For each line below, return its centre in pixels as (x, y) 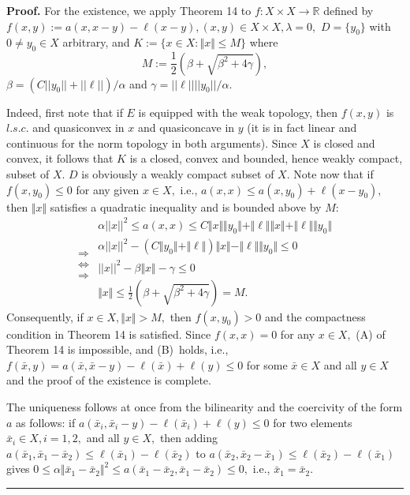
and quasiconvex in (78, 127)
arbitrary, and (96, 42)
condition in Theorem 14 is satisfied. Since (109, 334)
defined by (348, 10)
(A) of (371, 334)
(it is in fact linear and (302, 127)
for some (267, 364)
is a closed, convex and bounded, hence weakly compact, (266, 158)
